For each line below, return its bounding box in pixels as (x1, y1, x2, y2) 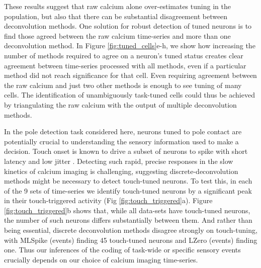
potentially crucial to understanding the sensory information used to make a (4, 136, 239, 146)
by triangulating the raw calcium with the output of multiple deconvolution (4, 99, 237, 110)
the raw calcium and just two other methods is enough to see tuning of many (4, 79, 242, 90)
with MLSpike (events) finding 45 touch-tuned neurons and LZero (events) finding (4, 234, 257, 245)
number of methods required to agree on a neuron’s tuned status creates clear (4, 50, 243, 60)
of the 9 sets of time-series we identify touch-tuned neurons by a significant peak (4, 185, 252, 196)
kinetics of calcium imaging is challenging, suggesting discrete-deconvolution (4, 165, 238, 176)
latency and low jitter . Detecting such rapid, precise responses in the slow (4, 155, 233, 166)
